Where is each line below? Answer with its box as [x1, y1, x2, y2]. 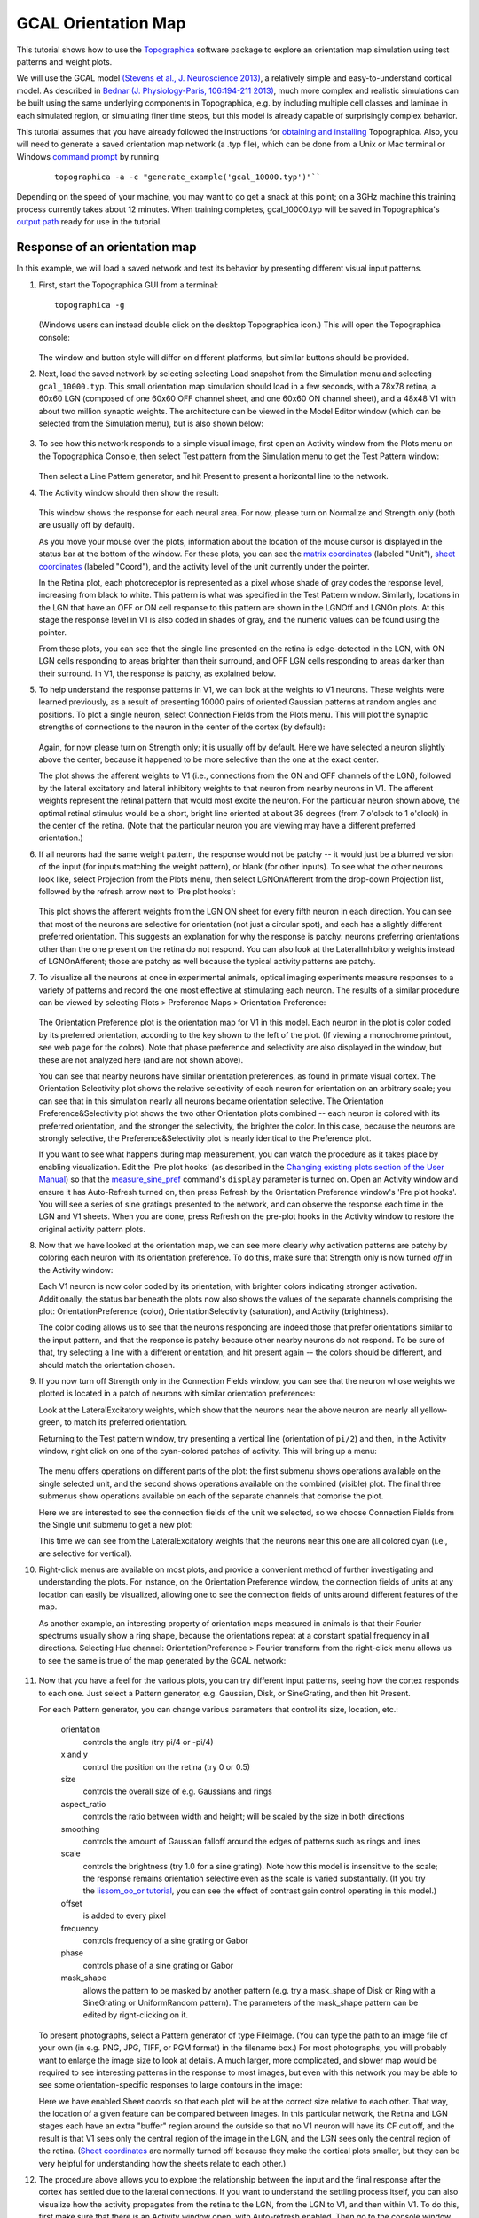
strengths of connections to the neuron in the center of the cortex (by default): [38, 721, 326, 732]
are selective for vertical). [38, 1548, 132, 1559]
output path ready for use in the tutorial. [16, 216, 163, 227]
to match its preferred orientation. [64, 1417, 188, 1428]
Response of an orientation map [16, 240, 197, 255]
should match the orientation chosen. [38, 1359, 176, 1370]
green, [38, 1417, 63, 1428]
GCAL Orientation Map [16, 13, 186, 33]
